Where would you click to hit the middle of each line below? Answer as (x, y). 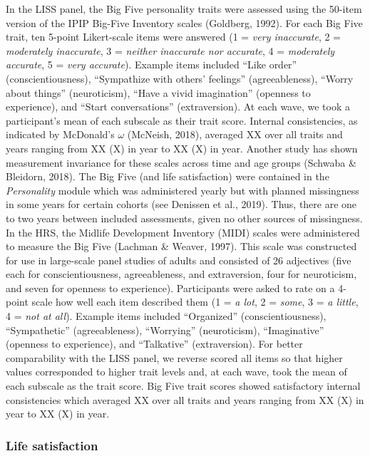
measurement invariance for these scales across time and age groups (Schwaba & (181, 162)
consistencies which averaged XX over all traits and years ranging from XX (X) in (185, 399)
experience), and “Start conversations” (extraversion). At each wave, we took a (178, 107)
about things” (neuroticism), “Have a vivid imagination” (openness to (158, 92)
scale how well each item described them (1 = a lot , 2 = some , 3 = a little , (195, 302)
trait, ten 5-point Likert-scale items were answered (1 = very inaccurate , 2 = (174, 37)
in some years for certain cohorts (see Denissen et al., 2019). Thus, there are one (181, 204)
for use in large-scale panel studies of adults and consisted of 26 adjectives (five (179, 260)
